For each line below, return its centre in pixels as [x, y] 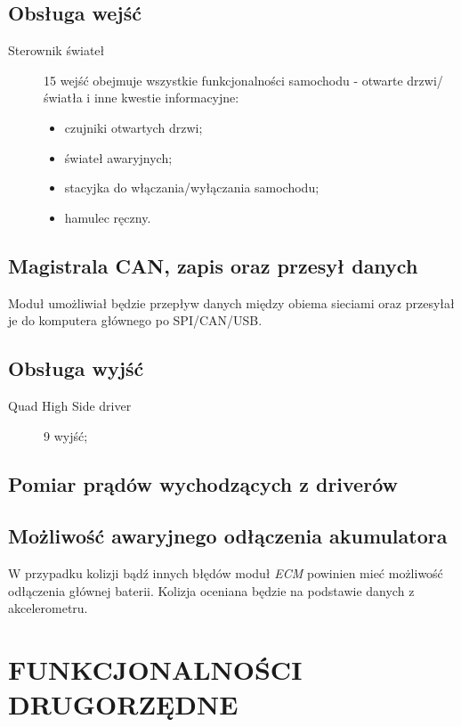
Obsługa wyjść [76, 368]
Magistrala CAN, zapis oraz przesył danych [213, 265]
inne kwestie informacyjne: [166, 98]
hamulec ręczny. [108, 217]
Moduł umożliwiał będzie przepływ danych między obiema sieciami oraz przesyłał [231, 302]
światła [63, 98]
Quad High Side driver [70, 405]
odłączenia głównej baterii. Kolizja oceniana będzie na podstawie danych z [211, 590]
